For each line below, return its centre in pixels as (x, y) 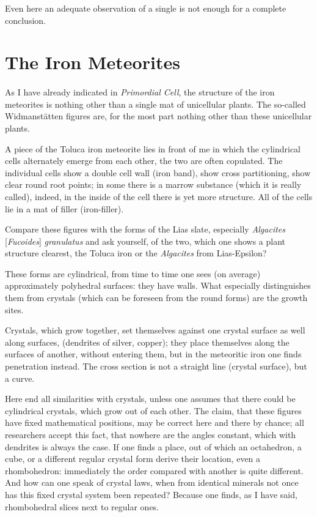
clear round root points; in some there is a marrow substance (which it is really (153, 184)
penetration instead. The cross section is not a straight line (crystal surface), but (156, 366)
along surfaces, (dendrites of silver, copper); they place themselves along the (147, 342)
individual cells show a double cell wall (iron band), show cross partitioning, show (158, 172)
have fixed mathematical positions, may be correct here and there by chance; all (155, 422)
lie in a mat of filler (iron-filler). (64, 208)
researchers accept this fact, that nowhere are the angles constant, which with (151, 434)
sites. (14, 309)
